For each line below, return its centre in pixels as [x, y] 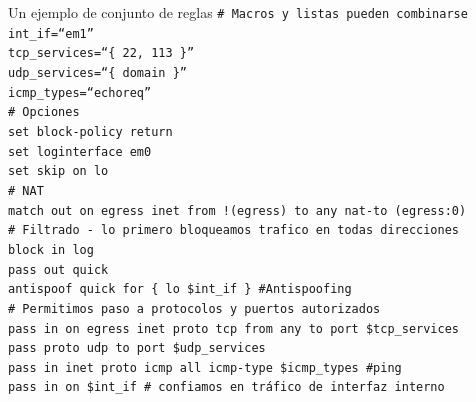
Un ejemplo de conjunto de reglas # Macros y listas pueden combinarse [238, 12]
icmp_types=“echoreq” [80, 92]
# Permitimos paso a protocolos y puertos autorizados [194, 308]
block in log [51, 249]
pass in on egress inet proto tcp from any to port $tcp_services [234, 328]
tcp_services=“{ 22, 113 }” [101, 53]
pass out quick [58, 269]
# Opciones [44, 112]
